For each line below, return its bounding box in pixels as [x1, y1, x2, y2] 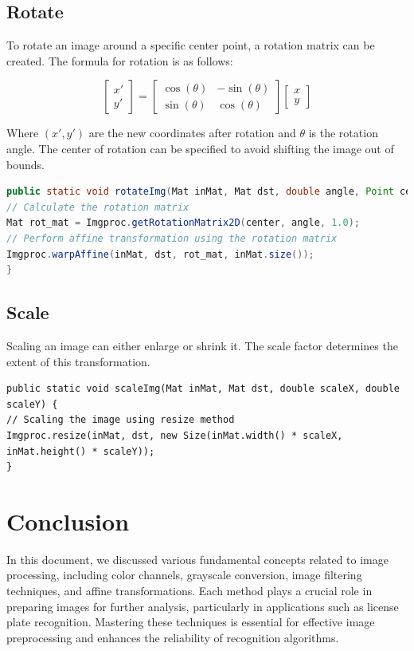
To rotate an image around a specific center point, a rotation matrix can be [6, 37, 375, 53]
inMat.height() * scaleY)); [6, 445, 155, 457]
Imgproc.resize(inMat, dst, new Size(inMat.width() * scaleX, [6, 429, 343, 441]
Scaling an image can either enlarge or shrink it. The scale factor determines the [6, 337, 398, 353]
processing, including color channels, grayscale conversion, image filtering [6, 566, 362, 583]
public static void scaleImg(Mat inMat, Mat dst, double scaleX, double [6, 383, 400, 395]
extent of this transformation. [6, 353, 150, 369]
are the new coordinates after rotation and [88, 124, 296, 141]
